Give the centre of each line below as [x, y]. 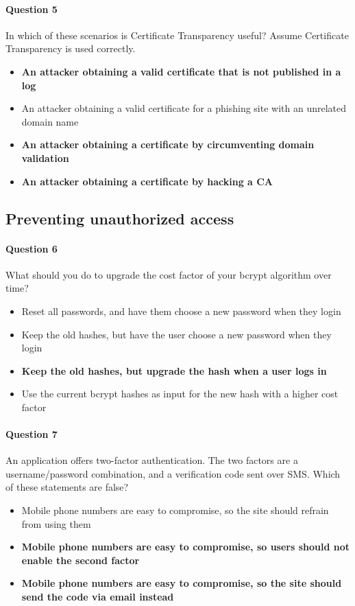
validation [45, 158]
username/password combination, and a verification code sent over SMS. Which [173, 473]
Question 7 [32, 434]
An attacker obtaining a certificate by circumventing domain [168, 144]
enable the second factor [81, 560]
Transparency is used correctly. [71, 48]
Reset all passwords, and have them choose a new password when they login [181, 311]
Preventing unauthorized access [120, 218]
